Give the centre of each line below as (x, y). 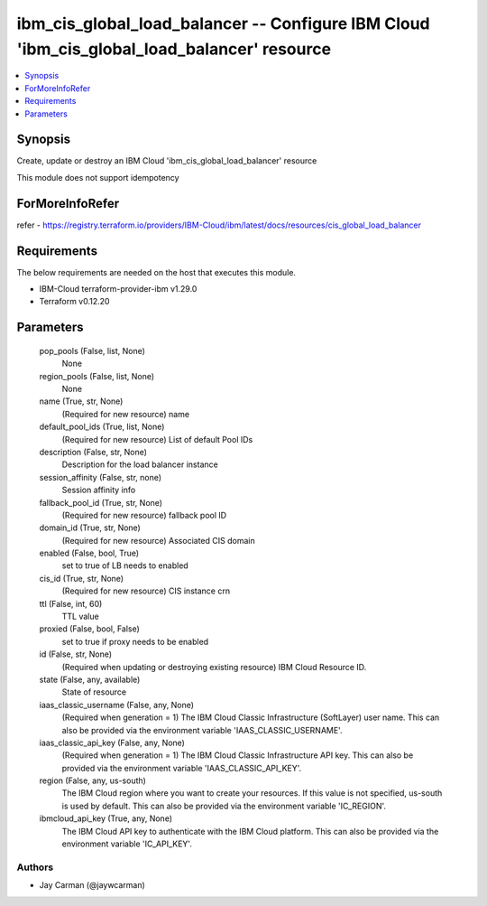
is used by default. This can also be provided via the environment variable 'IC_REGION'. (224, 806)
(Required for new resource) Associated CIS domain (159, 540)
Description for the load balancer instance (140, 464)
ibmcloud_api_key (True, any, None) (106, 818)
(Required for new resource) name (125, 414)
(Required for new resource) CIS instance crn (146, 591)
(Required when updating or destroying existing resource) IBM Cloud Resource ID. (214, 667)
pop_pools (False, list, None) (92, 350)
